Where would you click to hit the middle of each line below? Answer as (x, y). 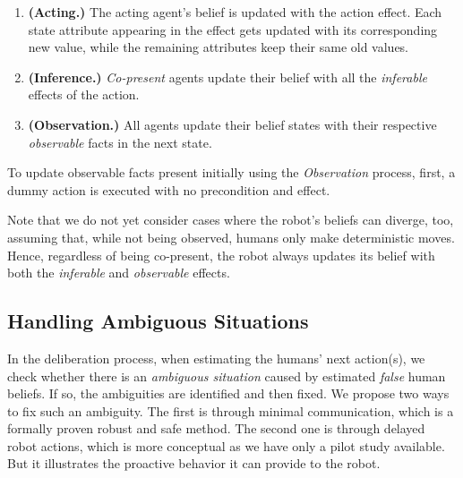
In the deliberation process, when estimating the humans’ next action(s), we (216, 358)
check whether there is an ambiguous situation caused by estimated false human (227, 376)
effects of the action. (84, 94)
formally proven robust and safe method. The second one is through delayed (216, 428)
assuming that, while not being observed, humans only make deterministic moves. (231, 237)
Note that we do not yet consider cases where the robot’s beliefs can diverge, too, (231, 220)
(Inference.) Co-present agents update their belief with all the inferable (227, 77)
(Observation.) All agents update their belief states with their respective (232, 124)
